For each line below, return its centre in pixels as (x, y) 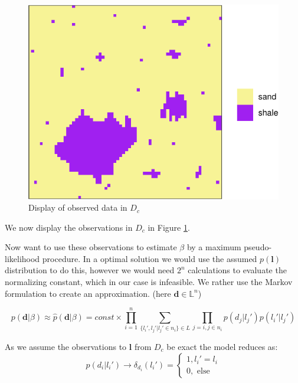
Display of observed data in (78, 207)
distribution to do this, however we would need (90, 270)
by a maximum (214, 247)
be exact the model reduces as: (222, 347)
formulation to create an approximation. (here (88, 293)
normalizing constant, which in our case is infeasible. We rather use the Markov (149, 282)
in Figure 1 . (169, 227)
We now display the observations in (69, 227)
